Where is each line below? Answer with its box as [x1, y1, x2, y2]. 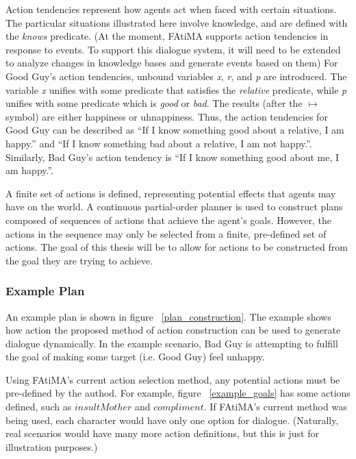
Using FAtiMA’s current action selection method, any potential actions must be [5, 372, 340, 386]
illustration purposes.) [5, 439, 98, 454]
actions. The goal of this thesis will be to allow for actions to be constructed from [5, 240, 348, 254]
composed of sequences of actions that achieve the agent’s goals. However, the [5, 212, 332, 227]
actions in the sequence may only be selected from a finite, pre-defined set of [5, 226, 327, 240]
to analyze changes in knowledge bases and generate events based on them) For [5, 55, 338, 70]
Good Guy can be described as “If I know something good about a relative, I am [5, 123, 344, 137]
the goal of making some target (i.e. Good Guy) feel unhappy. [5, 349, 265, 364]
